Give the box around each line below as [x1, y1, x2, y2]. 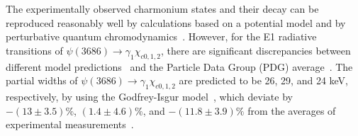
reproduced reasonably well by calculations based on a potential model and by [6, 15, 346, 30]
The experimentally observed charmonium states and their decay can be [6, 1, 319, 16]
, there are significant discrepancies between [160, 42, 351, 57]
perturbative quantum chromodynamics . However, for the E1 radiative [6, 29, 317, 44]
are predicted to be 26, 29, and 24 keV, [179, 73, 349, 88]
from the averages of [247, 103, 336, 118]
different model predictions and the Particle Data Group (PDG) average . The [6, 59, 353, 74]
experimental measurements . [6, 117, 134, 132]
